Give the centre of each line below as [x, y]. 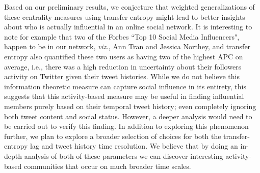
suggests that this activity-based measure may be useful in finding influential [124, 96]
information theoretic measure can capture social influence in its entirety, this [125, 86]
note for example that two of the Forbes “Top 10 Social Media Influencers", [122, 36]
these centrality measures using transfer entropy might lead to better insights [125, 16]
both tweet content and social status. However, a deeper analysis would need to [128, 116]
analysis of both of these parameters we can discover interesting [124, 155]
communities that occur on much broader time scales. [107, 166]
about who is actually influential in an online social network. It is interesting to [128, 27]
